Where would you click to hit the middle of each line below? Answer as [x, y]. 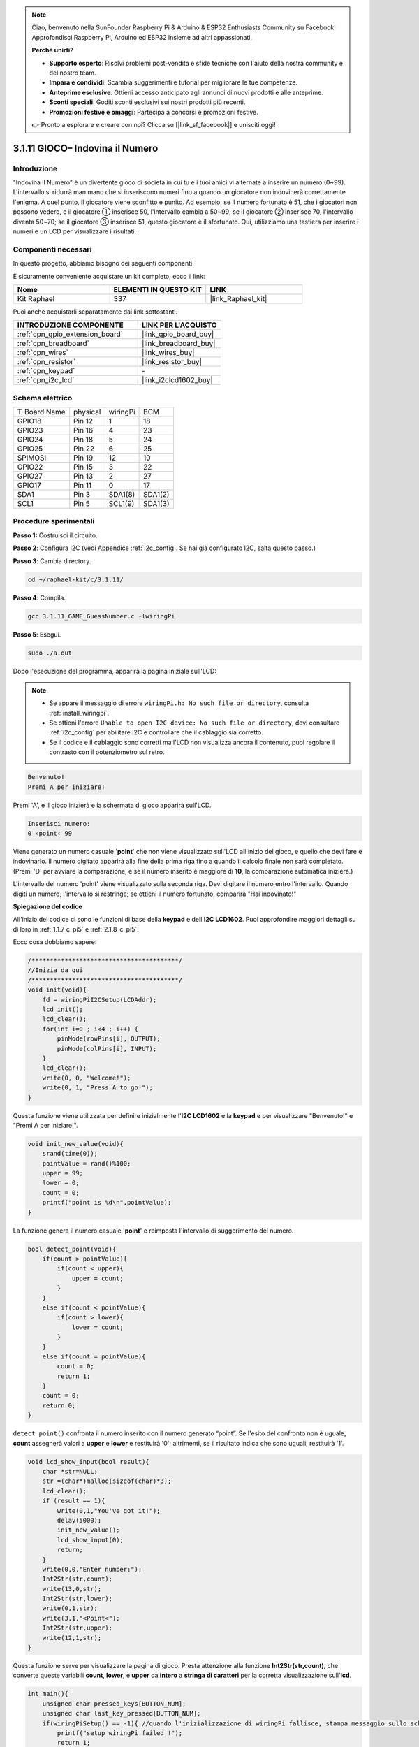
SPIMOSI [32, 458]
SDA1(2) [156, 495]
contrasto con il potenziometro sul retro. [107, 752]
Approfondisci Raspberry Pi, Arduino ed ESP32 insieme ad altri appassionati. [142, 37]
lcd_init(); [63, 1009]
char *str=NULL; [70, 1471]
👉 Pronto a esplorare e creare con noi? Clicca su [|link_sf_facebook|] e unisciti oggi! [154, 124]
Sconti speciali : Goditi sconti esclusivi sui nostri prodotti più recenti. [147, 102]
